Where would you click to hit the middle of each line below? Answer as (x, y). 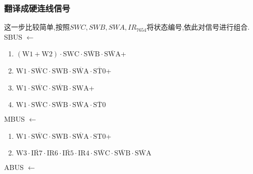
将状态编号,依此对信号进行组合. (198, 27)
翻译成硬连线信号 (37, 8)
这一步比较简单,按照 (37, 27)
